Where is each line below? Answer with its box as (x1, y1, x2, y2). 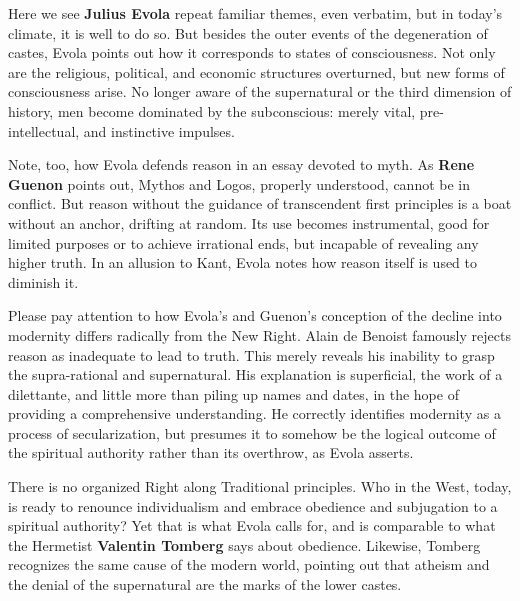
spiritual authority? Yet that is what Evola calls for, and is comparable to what (8, 515, 496, 536)
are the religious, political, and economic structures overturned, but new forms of (8, 61, 505, 82)
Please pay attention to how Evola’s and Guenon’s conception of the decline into (8, 305, 502, 326)
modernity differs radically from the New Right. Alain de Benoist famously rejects (8, 324, 511, 345)
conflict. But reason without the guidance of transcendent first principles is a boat (8, 193, 512, 214)
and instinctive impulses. (83, 120, 235, 141)
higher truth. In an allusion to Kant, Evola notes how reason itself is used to (8, 252, 478, 273)
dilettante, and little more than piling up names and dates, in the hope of (8, 383, 459, 404)
